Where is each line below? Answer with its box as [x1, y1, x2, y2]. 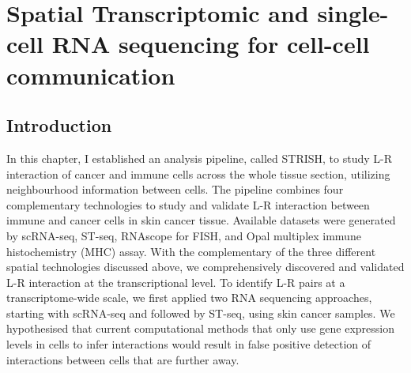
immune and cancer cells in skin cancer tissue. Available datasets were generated [6, 212, 396, 228]
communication [6, 58, 175, 91]
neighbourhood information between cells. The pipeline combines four [6, 181, 344, 198]
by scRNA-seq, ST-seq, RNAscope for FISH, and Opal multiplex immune [6, 227, 361, 243]
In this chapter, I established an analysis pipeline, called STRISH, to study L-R [6, 149, 392, 166]
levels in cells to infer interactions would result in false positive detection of [6, 336, 371, 352]
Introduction [6, 113, 112, 138]
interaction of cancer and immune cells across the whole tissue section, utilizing [6, 165, 390, 182]
